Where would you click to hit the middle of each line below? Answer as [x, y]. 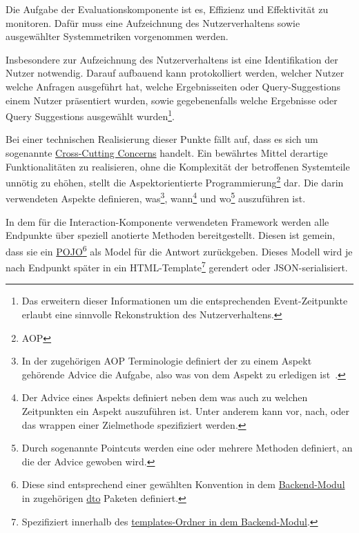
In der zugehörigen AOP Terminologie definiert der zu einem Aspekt [167, 361]
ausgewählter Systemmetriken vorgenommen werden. [117, 36]
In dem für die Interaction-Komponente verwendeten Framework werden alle [167, 221]
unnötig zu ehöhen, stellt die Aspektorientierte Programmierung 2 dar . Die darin [175, 181]
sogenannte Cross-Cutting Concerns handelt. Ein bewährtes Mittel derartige [167, 153]
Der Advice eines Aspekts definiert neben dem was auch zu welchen [165, 397]
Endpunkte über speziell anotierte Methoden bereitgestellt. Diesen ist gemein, [171, 235]
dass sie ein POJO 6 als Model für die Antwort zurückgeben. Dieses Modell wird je [179, 250]
